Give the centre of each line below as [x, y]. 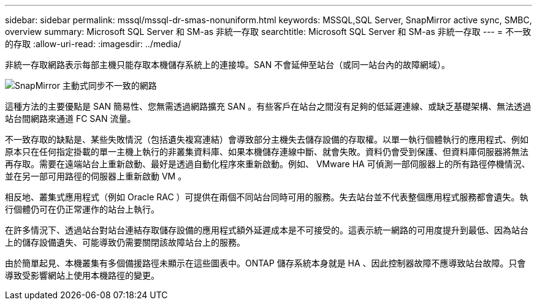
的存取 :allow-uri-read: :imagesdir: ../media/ [93, 44]
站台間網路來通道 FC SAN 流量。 [70, 119]
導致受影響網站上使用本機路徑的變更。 [82, 275]
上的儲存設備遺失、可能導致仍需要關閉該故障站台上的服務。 [125, 242]
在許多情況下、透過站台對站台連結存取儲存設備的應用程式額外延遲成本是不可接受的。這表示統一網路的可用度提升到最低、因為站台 [267, 230]
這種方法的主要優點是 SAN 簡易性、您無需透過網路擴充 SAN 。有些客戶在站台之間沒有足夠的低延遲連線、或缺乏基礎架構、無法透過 [268, 106]
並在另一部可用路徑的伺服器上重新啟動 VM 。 [96, 176]
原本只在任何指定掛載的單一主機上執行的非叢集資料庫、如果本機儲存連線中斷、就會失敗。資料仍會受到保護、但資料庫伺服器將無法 [267, 152]
